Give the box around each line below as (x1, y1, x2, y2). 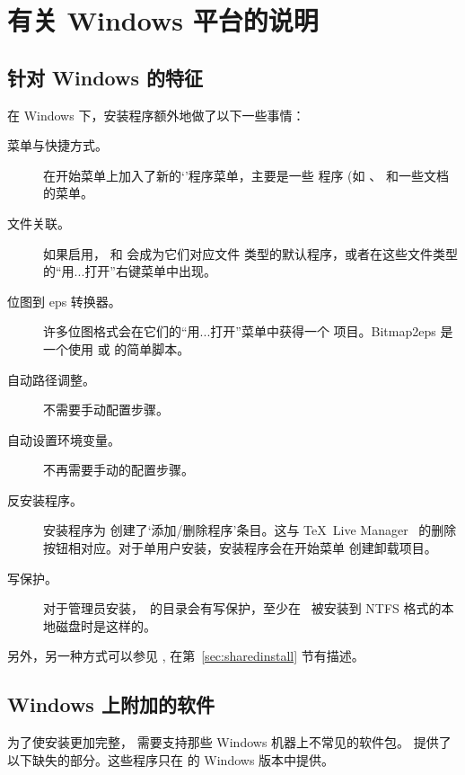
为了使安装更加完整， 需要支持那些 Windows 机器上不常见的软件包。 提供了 (7, 733, 452, 752)
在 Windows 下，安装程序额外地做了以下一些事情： (7, 105, 305, 124)
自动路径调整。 (7, 370, 95, 388)
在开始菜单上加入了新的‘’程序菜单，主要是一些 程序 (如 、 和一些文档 (43, 165, 449, 184)
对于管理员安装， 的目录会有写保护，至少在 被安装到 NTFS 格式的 (43, 599, 442, 618)
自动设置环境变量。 (7, 430, 120, 449)
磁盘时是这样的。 (55, 616, 156, 635)
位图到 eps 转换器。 (7, 291, 121, 310)
